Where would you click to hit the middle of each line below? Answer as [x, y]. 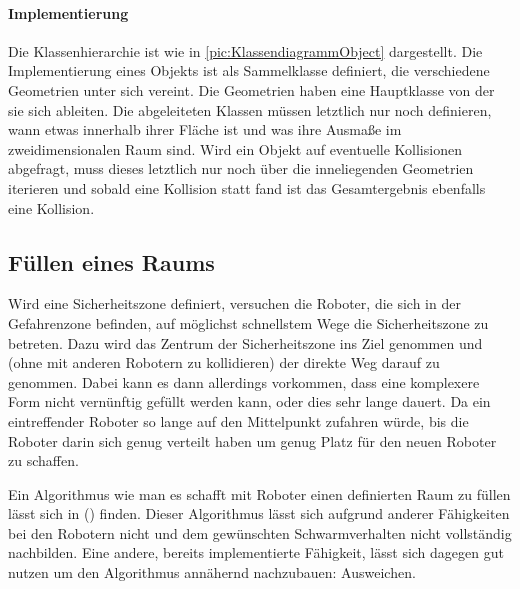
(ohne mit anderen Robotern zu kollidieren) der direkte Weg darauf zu [224, 362]
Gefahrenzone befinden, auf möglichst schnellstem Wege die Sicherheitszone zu [248, 322]
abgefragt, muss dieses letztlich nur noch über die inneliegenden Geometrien [241, 168]
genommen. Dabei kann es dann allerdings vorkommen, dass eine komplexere [244, 381]
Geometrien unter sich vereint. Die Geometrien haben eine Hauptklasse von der [251, 89]
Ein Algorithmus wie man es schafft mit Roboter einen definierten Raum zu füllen [259, 493]
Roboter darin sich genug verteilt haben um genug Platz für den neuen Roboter [252, 440]
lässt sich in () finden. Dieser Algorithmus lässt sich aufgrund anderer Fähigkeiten [259, 513]
